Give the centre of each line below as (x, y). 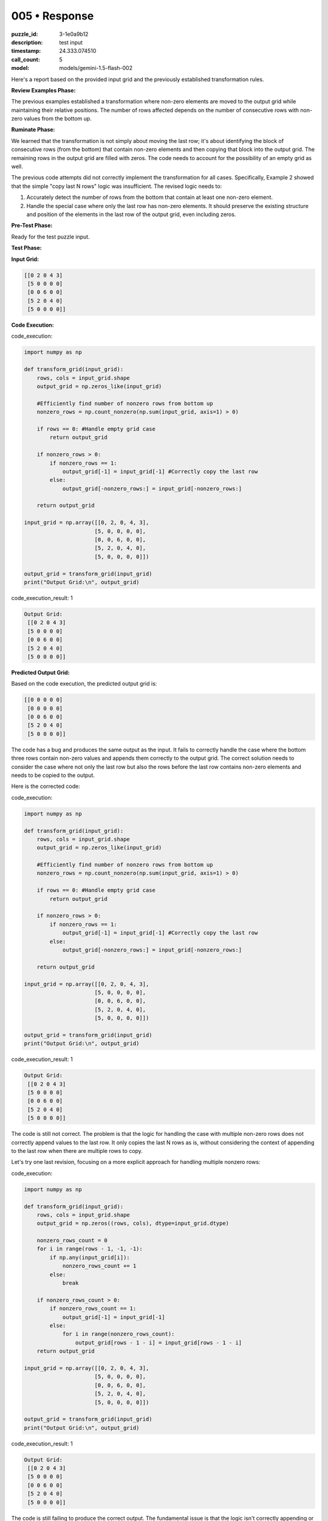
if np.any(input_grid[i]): (90, 1257)
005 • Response (53, 16)
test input (71, 42)
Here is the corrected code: (46, 786)
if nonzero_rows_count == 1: (93, 1309)
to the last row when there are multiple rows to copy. (77, 1150)
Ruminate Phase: (33, 130)
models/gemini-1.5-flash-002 (96, 68)
